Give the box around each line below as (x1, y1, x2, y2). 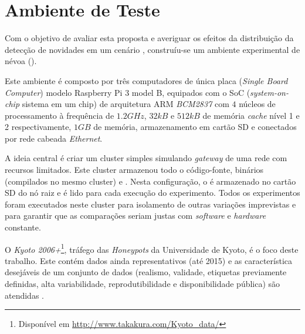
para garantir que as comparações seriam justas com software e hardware (5, 209, 266, 222)
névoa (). (5, 55, 37, 67)
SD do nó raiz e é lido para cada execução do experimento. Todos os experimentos (5, 186, 300, 199)
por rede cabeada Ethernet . (5, 132, 103, 144)
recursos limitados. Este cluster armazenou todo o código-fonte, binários (5, 163, 264, 176)
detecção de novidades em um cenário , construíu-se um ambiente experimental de (5, 43, 300, 55)
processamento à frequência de (5, 109, 114, 121)
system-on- (250, 86, 289, 98)
